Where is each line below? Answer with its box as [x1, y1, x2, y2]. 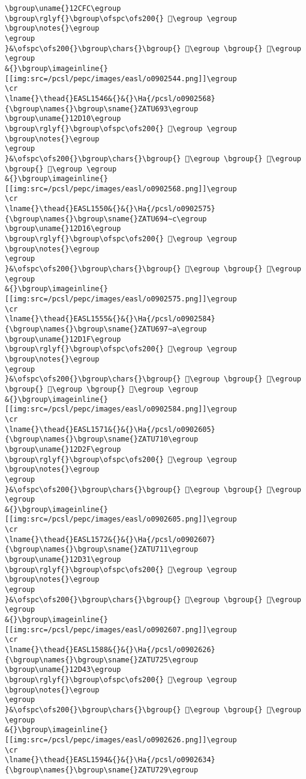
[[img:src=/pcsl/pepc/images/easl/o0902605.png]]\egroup [5, 515, 237, 524]
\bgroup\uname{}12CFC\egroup [5, 4, 121, 13]
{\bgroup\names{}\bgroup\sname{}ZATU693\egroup [5, 104, 199, 113]
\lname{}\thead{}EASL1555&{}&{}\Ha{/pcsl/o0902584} [5, 315, 215, 324]
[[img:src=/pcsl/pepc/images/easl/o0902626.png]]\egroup [5, 735, 237, 744]
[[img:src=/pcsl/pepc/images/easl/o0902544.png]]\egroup [5, 74, 237, 83]
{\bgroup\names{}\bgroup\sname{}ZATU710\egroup [5, 435, 199, 444]
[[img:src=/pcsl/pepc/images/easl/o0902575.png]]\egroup [5, 295, 237, 304]
